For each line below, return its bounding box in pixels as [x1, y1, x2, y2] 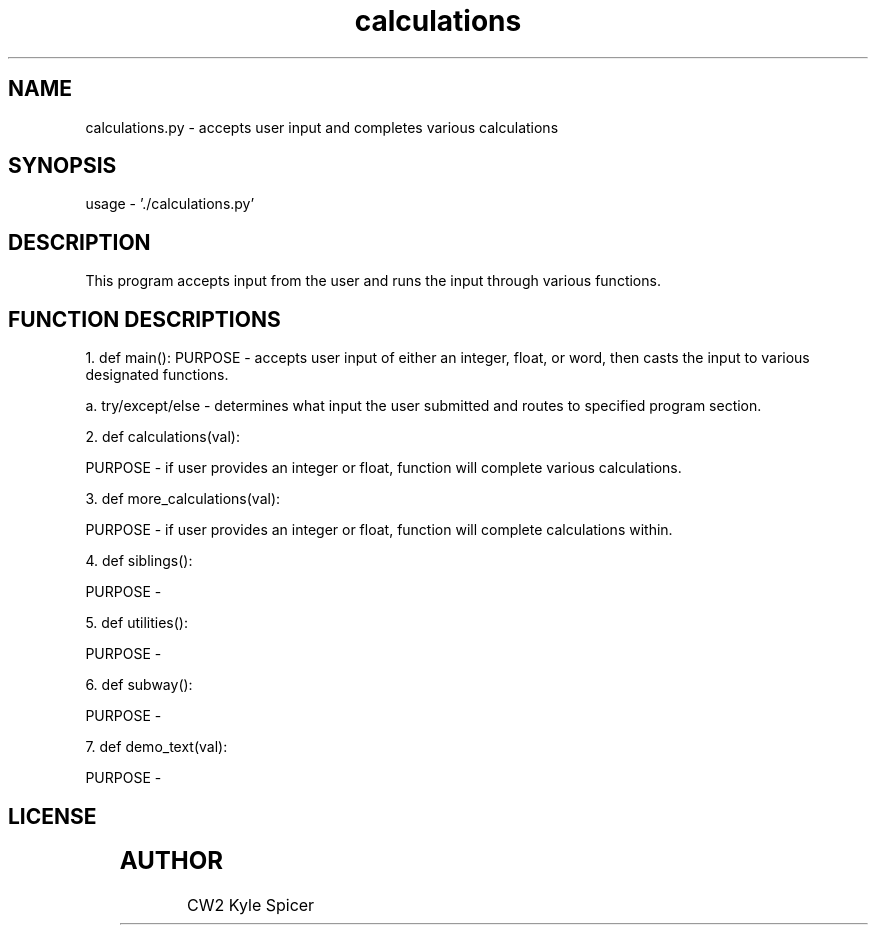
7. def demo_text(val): [85, 738, 228, 756]
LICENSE [8, 803, 97, 829]
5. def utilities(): [85, 614, 188, 632]
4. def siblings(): [85, 552, 193, 570]
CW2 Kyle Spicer [187, 894, 315, 915]
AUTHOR [119, 845, 223, 875]
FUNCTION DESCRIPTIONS [8, 306, 281, 332]
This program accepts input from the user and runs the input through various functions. [85, 272, 661, 290]
